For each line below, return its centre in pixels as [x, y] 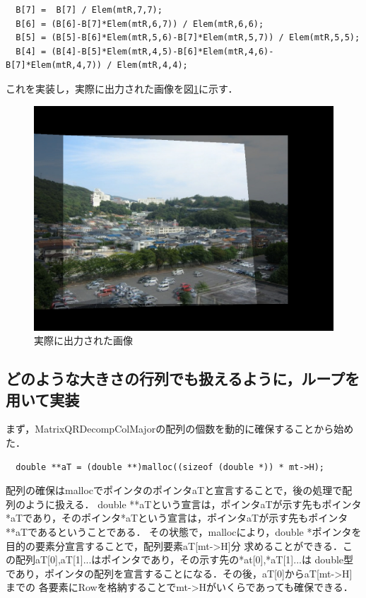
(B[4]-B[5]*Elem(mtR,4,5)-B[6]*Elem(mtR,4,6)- [163, 51]
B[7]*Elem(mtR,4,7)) [54, 65]
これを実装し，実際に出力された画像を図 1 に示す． [122, 88]
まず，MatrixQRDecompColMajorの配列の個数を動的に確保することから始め [180, 429]
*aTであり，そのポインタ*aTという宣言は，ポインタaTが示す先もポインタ [177, 518]
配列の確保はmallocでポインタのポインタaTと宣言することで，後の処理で [174, 490]
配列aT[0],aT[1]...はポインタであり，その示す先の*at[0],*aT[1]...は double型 [184, 559]
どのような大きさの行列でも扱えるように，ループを [183, 379]
